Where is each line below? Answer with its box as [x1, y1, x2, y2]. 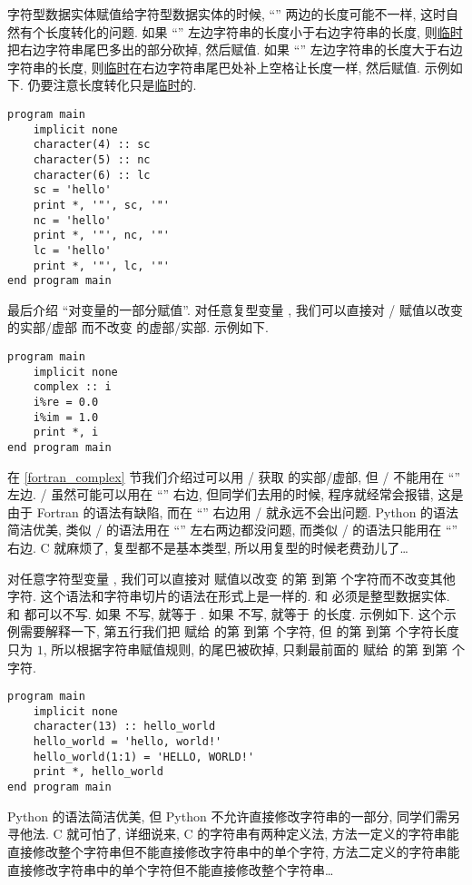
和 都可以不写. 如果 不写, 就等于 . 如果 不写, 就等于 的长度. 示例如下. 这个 [7, 604, 444, 623]
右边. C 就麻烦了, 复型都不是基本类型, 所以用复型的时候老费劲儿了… [7, 538, 408, 556]
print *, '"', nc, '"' [33, 229, 170, 242]
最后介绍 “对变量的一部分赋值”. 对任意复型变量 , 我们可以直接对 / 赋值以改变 [7, 300, 464, 319]
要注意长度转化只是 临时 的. [40, 75, 197, 94]
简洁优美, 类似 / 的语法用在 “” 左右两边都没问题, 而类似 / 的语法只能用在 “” [7, 520, 458, 539]
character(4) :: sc [33, 138, 151, 152]
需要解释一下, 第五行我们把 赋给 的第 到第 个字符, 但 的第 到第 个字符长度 [19, 622, 459, 641]
